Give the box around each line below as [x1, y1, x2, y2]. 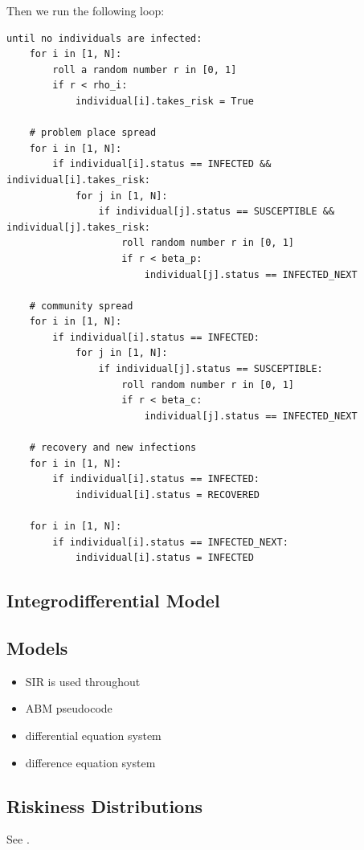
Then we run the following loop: [6, 2, 165, 18]
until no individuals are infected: [6, 32, 202, 44]
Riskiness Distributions [6, 793, 203, 818]
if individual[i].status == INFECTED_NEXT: [52, 536, 288, 548]
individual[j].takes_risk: [6, 221, 150, 233]
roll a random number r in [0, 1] [52, 63, 237, 76]
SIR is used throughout [25, 672, 141, 689]
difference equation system [25, 754, 156, 770]
